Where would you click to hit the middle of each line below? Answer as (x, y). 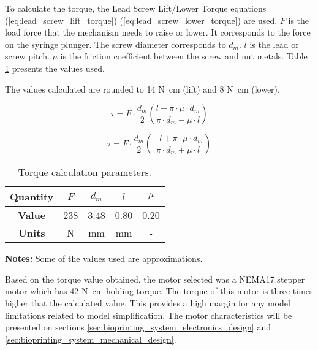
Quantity (32, 197)
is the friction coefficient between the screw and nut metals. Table (184, 56)
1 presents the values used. (55, 68)
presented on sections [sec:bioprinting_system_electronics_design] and (138, 327)
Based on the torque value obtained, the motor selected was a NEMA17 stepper (155, 279)
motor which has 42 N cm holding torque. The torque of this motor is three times (159, 291)
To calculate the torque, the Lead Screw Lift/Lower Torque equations (136, 8)
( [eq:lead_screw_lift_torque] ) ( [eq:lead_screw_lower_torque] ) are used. (141, 20)
